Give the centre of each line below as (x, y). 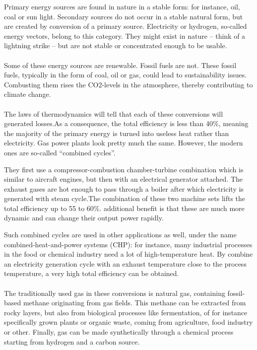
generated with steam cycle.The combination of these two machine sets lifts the (125, 198)
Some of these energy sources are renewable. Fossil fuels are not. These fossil (120, 65)
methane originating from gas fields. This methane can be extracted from (134, 303)
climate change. (28, 94)
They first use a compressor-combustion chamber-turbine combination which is (124, 169)
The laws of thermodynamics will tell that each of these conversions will (114, 113)
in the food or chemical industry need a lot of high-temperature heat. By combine (128, 254)
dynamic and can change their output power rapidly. (84, 218)
